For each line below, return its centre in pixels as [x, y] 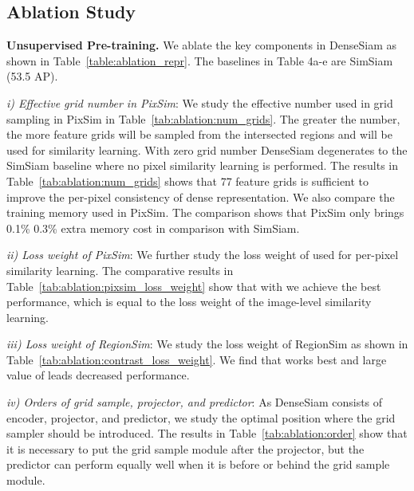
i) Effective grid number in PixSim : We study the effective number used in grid [200, 102]
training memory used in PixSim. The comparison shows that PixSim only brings [205, 212]
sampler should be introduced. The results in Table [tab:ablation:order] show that [207, 433]
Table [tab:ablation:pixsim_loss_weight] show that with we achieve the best [194, 286]
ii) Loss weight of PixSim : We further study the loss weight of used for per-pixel [203, 255]
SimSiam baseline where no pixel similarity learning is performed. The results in [203, 165]
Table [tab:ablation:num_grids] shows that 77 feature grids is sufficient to [188, 181]
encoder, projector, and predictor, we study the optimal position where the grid [201, 417]
